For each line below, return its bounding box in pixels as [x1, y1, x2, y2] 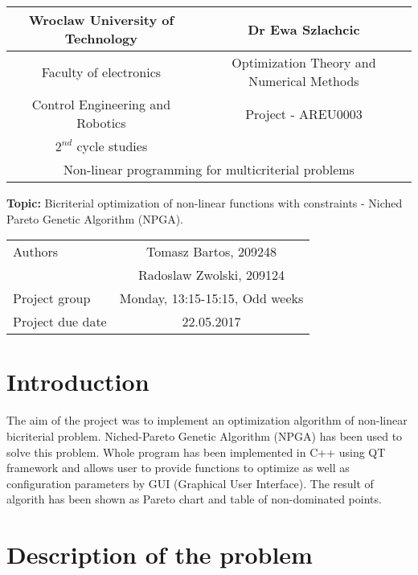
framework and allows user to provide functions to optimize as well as [6, 459, 350, 476]
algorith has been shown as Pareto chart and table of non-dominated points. [6, 491, 382, 507]
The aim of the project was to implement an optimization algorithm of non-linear [6, 412, 408, 429]
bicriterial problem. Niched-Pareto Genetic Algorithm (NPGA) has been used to [6, 427, 403, 444]
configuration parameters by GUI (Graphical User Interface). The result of [6, 474, 374, 491]
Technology [64, 29, 138, 47]
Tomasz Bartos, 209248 [145, 242, 277, 261]
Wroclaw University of [28, 10, 174, 29]
